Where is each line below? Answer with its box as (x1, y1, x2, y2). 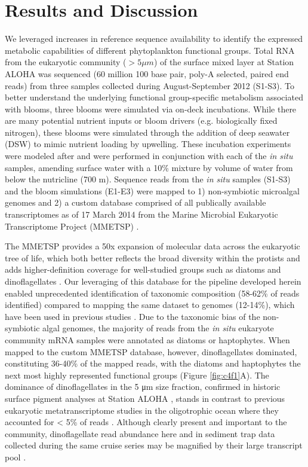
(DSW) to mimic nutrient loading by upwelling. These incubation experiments (5, 138, 291, 150)
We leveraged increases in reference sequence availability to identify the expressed (5, 32, 303, 45)
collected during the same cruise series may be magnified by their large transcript (5, 439, 303, 451)
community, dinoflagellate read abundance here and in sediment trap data (5, 427, 275, 439)
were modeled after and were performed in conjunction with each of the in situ (5, 149, 293, 162)
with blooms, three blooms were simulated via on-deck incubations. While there (5, 102, 297, 115)
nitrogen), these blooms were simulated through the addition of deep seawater (5, 126, 290, 138)
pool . (5, 450, 26, 463)
